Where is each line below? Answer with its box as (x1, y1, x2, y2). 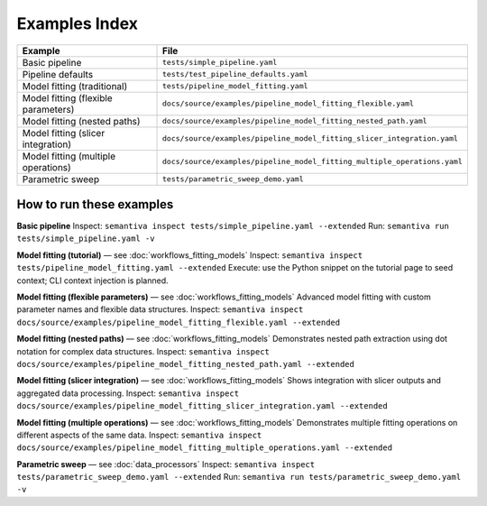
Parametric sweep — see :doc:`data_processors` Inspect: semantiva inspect (16, 458, 316, 469)
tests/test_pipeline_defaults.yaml (162, 69, 308, 79)
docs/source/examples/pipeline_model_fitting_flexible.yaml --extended (16, 317, 341, 327)
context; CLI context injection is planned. (16, 275, 169, 286)
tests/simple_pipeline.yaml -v (16, 234, 155, 244)
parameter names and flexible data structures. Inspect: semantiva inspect (16, 304, 304, 315)
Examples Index (16, 14, 139, 33)
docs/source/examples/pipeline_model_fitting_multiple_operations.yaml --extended (16, 443, 392, 453)
